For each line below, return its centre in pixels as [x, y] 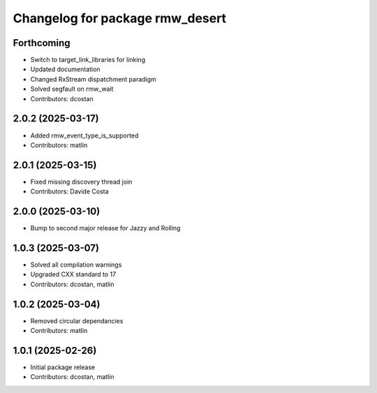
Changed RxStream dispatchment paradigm [93, 79]
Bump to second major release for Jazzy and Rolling [105, 228]
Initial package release [63, 367]
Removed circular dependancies [77, 320]
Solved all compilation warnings [76, 265]
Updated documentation [65, 69]
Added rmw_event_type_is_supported [84, 135]
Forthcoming [42, 43]
